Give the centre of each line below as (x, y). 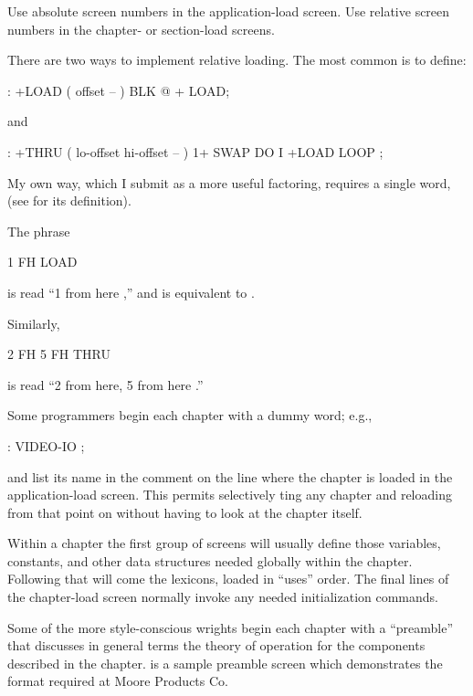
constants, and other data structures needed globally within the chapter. (210, 560)
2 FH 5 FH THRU (59, 354)
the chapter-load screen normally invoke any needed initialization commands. (223, 597)
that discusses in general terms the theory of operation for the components (216, 645)
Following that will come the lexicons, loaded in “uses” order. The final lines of (228, 579)
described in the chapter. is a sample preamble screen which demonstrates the (225, 663)
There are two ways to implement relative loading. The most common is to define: (237, 60)
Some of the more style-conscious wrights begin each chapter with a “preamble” (231, 627)
